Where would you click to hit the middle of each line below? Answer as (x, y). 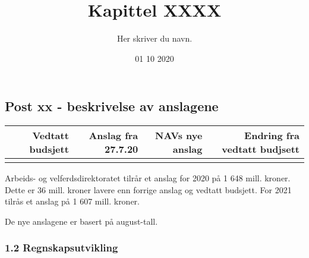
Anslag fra (113, 136)
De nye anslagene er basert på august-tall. (81, 221)
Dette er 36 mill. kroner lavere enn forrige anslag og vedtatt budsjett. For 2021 (148, 189)
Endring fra (272, 136)
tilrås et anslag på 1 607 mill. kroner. (72, 201)
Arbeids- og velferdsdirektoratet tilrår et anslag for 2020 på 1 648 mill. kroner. (148, 178)
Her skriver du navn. (154, 38)
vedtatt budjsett (261, 149)
